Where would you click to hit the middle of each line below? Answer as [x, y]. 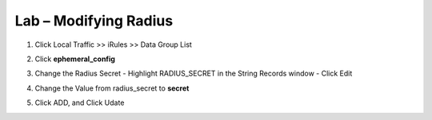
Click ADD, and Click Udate [80, 103]
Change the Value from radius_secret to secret [112, 88]
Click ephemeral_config [75, 59]
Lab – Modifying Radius [94, 21]
